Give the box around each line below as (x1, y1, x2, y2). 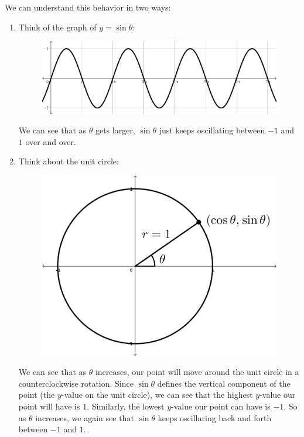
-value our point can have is (171, 400, 271, 412)
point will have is (18, 400, 80, 412)
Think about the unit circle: (18, 155, 119, 167)
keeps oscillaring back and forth (158, 411, 272, 424)
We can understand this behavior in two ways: (5, 1, 171, 13)
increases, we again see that (35, 411, 134, 424)
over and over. (25, 135, 76, 147)
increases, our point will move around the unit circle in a (95, 366, 299, 378)
